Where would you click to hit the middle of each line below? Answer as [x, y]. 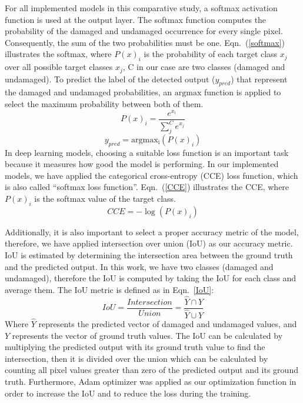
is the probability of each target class [211, 54]
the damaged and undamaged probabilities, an [89, 92]
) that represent [259, 79]
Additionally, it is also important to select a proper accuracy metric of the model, [152, 232]
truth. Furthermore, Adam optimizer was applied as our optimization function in [151, 381]
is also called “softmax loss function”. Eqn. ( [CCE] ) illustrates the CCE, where [147, 187]
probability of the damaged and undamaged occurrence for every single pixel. [144, 31]
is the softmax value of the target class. [105, 199]
